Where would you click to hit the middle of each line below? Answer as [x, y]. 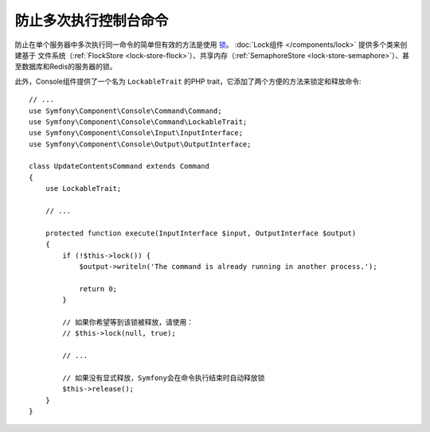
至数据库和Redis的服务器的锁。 [66, 67]
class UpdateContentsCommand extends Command [119, 166]
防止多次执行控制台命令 [92, 21]
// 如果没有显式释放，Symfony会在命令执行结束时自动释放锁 [164, 378]
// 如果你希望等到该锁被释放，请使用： [128, 322]
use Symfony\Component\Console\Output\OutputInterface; [140, 144]
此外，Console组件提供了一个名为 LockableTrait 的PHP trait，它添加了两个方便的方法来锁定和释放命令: [188, 81]
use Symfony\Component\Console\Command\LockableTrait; [138, 122]
